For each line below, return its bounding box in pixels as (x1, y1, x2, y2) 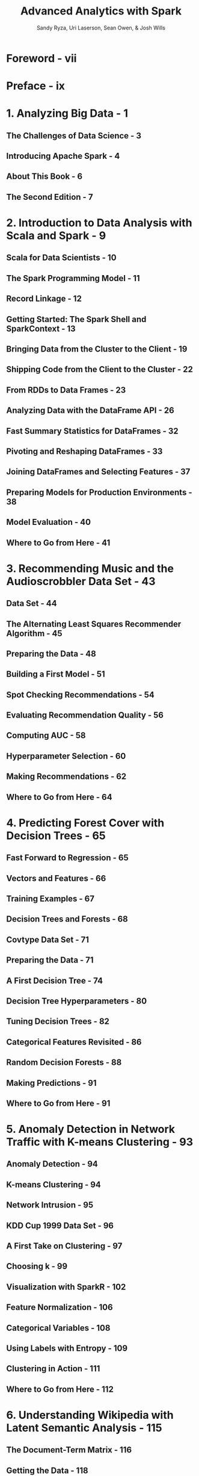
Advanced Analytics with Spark (20, 4, 182, 18)
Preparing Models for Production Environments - (6, 487, 192, 497)
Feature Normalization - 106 (6, 1302, 113, 1313)
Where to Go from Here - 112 (6, 1384, 114, 1394)
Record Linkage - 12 (6, 294, 82, 304)
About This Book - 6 (6, 172, 83, 182)
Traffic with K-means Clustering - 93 (6, 1135, 194, 1149)
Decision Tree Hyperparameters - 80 (6, 996, 147, 1006)
